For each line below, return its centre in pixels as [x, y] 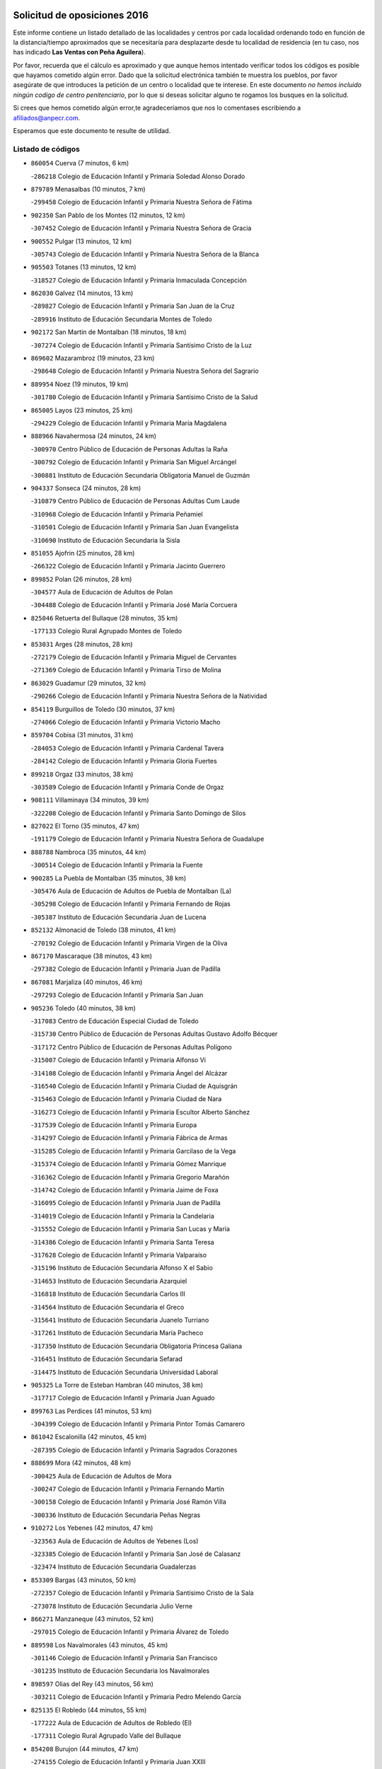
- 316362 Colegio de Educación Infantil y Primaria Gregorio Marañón [130, 1177]
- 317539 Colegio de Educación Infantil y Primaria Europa [114, 1125]
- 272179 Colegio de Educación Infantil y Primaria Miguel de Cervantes [134, 657]
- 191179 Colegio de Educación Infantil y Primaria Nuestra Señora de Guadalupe [147, 839]
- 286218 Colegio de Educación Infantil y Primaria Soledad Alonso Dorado [138, 176]
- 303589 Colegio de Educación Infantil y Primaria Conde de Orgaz [127, 787]
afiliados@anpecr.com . [47, 117]
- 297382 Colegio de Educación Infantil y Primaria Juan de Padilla [126, 969]
